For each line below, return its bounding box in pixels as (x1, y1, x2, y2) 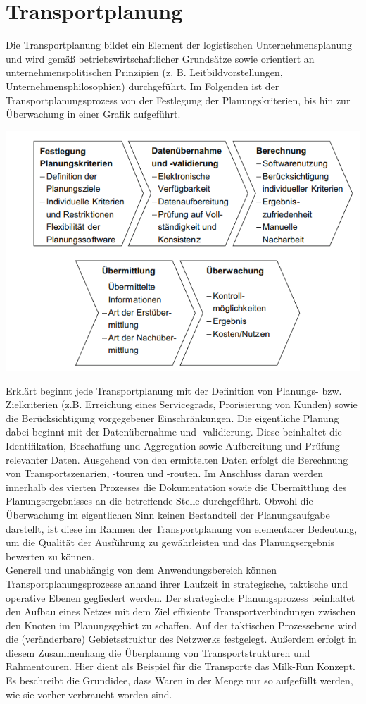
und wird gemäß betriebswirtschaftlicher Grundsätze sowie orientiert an (6, 51, 315, 66)
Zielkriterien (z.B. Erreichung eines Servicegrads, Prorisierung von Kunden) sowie (6, 397, 358, 412)
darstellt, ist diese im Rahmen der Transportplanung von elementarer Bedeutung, (6, 521, 358, 536)
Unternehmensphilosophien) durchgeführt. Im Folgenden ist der (6, 78, 279, 93)
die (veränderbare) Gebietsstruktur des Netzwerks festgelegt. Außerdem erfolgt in (6, 631, 357, 646)
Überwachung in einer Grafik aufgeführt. (6, 106, 181, 121)
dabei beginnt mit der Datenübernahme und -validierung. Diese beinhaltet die (6, 424, 342, 439)
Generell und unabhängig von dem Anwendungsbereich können (6, 562, 277, 577)
